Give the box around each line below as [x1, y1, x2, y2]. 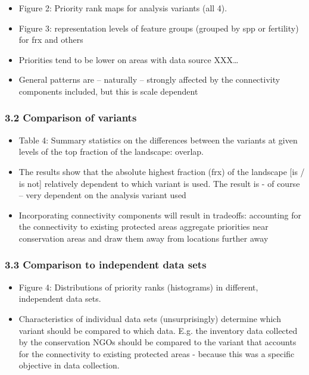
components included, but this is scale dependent [18, 85, 198, 97]
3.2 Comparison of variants [5, 110, 137, 125]
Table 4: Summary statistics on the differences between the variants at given [18, 133, 298, 146]
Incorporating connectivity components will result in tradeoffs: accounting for [18, 208, 301, 221]
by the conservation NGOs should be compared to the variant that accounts [18, 336, 296, 348]
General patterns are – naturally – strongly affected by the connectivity [18, 73, 280, 86]
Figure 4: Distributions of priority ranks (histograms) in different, [18, 280, 258, 293]
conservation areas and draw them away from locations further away [18, 232, 269, 244]
